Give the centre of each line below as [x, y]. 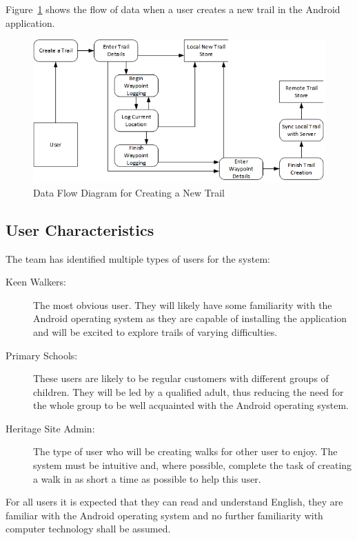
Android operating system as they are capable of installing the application [190, 318]
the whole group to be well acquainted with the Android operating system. [191, 405]
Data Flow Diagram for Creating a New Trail [129, 192]
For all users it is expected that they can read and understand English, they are [174, 502]
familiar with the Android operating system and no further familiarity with [164, 515]
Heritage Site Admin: [50, 428]
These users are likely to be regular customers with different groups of [181, 378]
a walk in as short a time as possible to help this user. [147, 478]
